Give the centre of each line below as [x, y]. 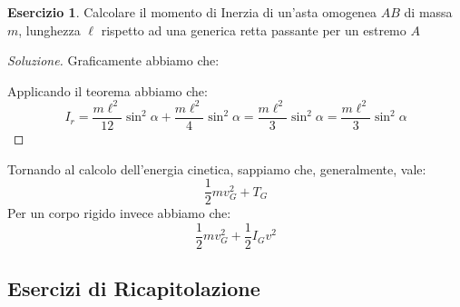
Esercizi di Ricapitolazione [134, 288]
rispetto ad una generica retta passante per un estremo [254, 30]
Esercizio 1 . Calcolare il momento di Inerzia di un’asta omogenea [192, 12]
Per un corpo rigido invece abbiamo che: [119, 213]
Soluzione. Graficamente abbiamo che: [113, 60]
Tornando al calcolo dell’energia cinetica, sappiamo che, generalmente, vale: [217, 168]
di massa [428, 12]
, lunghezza [49, 30]
